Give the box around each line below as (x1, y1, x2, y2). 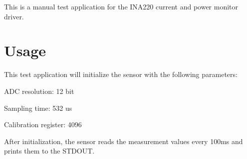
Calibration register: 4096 (4, 119, 82, 130)
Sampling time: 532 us (4, 102, 72, 113)
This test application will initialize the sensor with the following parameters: (4, 69, 238, 79)
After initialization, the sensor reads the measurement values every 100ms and (4, 136, 243, 146)
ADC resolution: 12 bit (4, 85, 74, 96)
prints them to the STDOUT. (4, 146, 95, 156)
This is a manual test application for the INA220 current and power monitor (4, 1, 239, 11)
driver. (4, 11, 24, 21)
